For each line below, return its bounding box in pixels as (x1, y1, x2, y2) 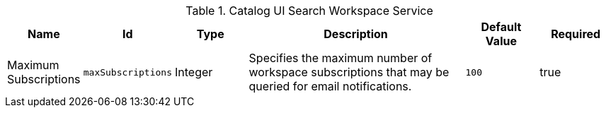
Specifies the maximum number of (248, 51, 433, 65)
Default (481, 20, 522, 34)
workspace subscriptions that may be (248, 65, 450, 79)
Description (324, 27, 388, 41)
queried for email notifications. (248, 79, 412, 93)
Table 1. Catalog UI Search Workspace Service (185, 4, 433, 18)
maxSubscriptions (83, 66, 172, 78)
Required (551, 27, 601, 41)
